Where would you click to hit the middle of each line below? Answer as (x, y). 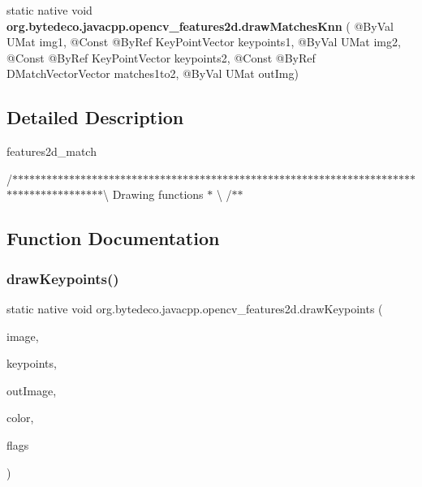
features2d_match (52, 151)
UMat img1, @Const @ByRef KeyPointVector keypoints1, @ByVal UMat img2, (204, 42)
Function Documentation (113, 238)
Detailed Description (95, 117)
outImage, (32, 390)
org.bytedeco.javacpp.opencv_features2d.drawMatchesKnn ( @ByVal (200, 26)
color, (20, 418)
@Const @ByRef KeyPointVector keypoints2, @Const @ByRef (161, 57)
